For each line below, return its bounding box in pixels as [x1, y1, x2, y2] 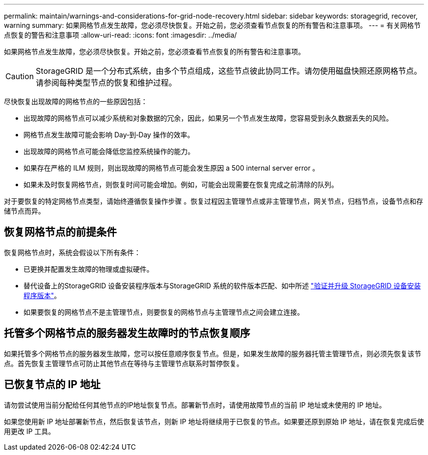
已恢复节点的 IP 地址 [4, 378, 101, 391]
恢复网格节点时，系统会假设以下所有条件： [4, 248, 141, 257]
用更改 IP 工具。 [4, 427, 55, 435]
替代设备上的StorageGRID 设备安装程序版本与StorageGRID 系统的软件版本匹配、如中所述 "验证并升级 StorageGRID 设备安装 [23, 281, 421, 290]
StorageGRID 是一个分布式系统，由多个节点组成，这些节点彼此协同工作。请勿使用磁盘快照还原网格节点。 [36, 66, 422, 76]
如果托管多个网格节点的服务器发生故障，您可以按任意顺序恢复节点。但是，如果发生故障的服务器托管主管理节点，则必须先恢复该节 [4, 349, 421, 358]
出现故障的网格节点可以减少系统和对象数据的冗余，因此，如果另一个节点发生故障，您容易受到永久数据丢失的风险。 [23, 114, 393, 122]
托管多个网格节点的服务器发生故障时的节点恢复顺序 [4, 327, 250, 340]
